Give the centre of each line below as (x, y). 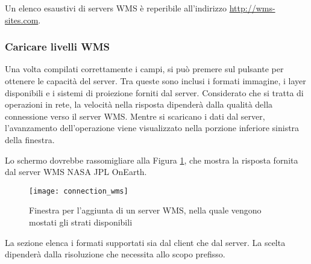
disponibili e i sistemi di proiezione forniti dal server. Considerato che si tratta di (154, 92)
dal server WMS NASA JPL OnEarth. (76, 172)
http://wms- (252, 8)
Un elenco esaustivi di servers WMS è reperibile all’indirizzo (116, 8)
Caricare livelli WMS (58, 47)
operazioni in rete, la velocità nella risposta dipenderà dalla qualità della (139, 104)
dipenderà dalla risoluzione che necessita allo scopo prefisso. (115, 254)
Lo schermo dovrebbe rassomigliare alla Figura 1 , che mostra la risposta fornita (152, 160)
